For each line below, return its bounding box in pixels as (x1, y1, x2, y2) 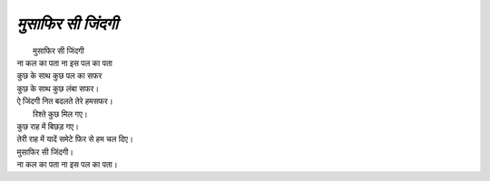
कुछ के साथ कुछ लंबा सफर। (16, 82, 100, 94)
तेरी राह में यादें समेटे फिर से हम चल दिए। (16, 134, 133, 145)
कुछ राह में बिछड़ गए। (16, 120, 79, 131)
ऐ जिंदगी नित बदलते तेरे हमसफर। (16, 96, 113, 107)
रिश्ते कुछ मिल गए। (33, 109, 88, 119)
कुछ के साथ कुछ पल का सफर (16, 71, 103, 81)
